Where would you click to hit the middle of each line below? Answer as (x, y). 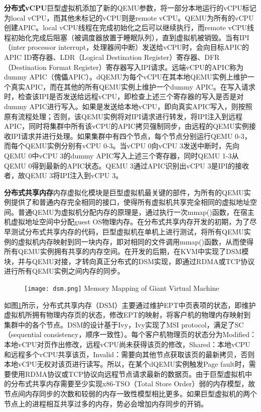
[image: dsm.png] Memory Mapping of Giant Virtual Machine (122, 288)
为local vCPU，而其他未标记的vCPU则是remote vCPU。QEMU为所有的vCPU (129, 17)
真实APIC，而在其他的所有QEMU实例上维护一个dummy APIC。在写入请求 (133, 86)
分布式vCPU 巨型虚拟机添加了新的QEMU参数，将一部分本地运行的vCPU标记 (130, 8)
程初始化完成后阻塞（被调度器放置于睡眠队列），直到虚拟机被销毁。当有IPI (127, 37)
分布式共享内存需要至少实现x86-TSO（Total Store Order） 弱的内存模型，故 (133, 384)
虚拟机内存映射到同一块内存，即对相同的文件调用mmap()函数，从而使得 (136, 241)
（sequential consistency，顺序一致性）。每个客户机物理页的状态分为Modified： (130, 334)
